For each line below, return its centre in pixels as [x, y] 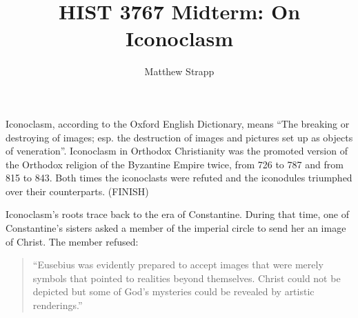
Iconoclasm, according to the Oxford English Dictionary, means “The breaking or [178, 123]
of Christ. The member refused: [72, 241]
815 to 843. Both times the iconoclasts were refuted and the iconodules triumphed [179, 178]
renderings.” [58, 305]
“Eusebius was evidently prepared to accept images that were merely [178, 265]
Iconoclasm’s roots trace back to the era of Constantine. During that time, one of [178, 214]
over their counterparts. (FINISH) [77, 191]
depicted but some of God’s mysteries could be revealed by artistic [173, 291]
